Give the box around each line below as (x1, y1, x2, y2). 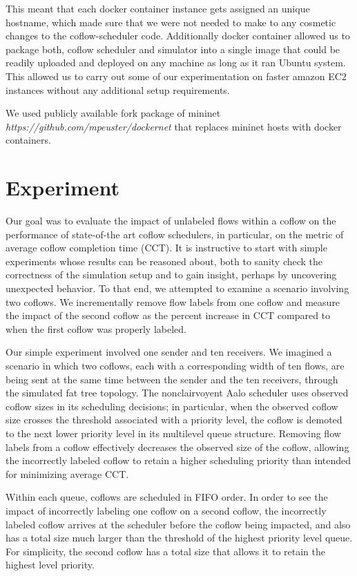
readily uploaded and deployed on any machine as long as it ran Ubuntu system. (6, 55, 346, 70)
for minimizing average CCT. (6, 466, 129, 481)
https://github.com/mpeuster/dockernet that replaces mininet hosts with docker (6, 119, 342, 133)
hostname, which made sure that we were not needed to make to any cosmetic (6, 15, 336, 29)
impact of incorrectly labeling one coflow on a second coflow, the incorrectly (6, 503, 327, 517)
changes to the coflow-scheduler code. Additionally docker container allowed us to (6, 28, 350, 43)
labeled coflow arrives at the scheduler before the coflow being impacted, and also (6, 517, 351, 531)
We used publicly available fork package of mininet (6, 106, 221, 120)
